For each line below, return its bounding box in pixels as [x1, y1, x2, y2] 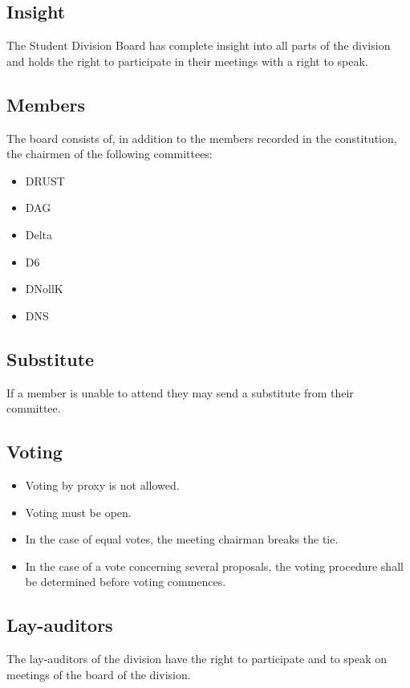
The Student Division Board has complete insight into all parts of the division [6, 37, 391, 54]
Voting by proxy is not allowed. [25, 476, 180, 493]
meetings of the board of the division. [6, 666, 191, 682]
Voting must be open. [25, 503, 132, 520]
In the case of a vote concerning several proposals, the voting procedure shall [25, 557, 404, 574]
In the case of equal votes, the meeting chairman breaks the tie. [25, 531, 339, 548]
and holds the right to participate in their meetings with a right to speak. [6, 52, 368, 69]
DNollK [25, 280, 63, 297]
